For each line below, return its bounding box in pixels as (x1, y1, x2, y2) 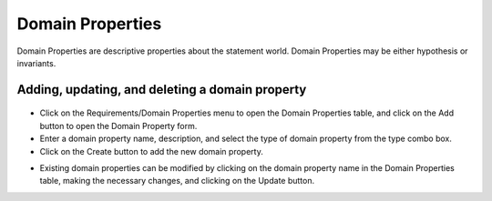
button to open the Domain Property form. (39, 120, 198, 131)
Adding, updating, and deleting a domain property (16, 82, 307, 97)
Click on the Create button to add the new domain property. (39, 146, 263, 156)
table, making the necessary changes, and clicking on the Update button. (39, 176, 314, 186)
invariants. (16, 57, 56, 68)
